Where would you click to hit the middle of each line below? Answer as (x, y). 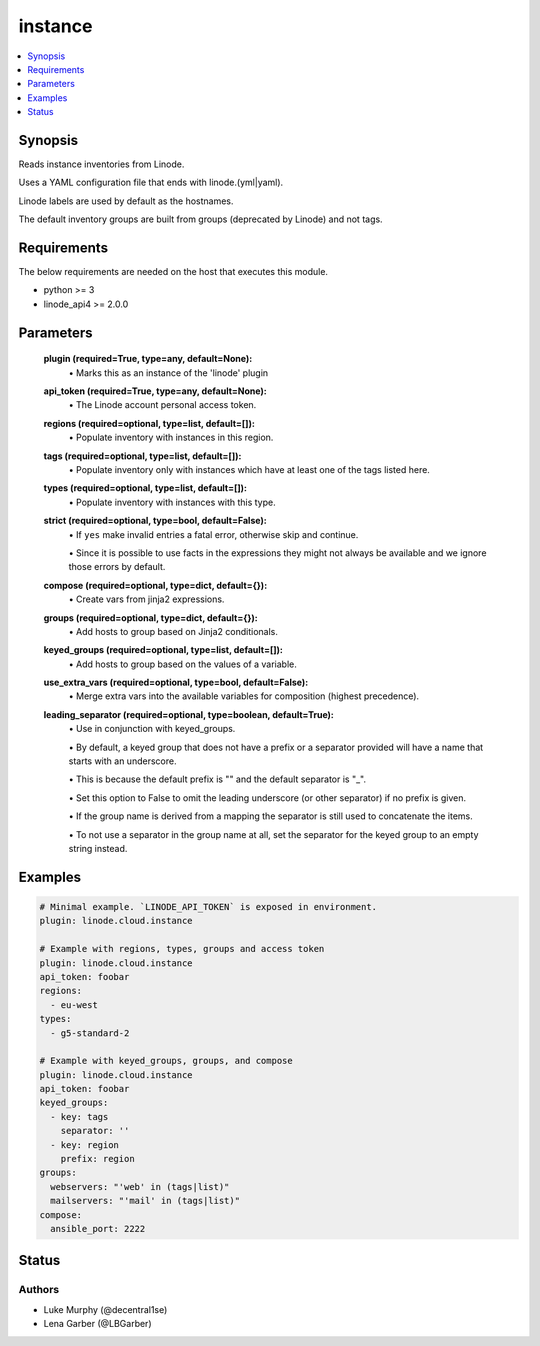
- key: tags (79, 1116)
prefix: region (97, 1159)
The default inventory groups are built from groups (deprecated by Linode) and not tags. (201, 219)
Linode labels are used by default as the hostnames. (126, 201)
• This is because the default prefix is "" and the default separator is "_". (217, 779)
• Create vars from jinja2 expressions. (146, 599)
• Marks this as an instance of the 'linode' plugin (168, 372)
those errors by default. (117, 567)
